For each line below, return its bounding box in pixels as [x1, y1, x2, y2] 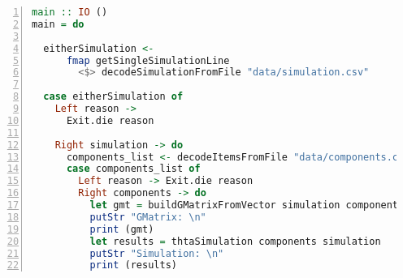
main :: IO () [32, 6, 108, 18]
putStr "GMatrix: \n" [89, 211, 206, 223]
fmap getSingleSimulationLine [66, 54, 230, 66]
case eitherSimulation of [43, 91, 184, 103]
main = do [32, 18, 84, 30]
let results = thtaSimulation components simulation [89, 235, 381, 247]
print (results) [89, 259, 177, 272]
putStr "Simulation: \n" [89, 247, 224, 259]
